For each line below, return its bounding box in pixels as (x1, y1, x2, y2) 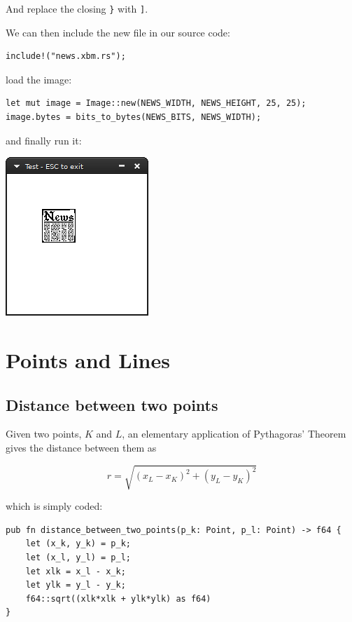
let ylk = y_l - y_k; (25, 580, 126, 590)
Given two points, (6, 426, 82, 441)
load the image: (6, 72, 72, 86)
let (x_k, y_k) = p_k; (25, 539, 131, 549)
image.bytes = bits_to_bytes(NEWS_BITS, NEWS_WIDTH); (6, 112, 262, 123)
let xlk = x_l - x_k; (25, 566, 126, 576)
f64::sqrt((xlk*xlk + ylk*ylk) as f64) (25, 593, 211, 604)
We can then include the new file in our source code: (6, 25, 230, 39)
